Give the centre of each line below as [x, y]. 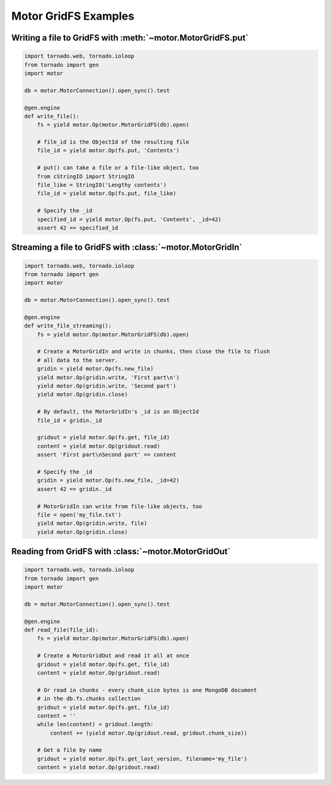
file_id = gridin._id [70, 420]
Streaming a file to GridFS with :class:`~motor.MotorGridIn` [127, 248]
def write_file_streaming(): [68, 326]
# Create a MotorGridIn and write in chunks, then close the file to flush [154, 352]
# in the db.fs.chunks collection [89, 699]
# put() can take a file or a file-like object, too [118, 168]
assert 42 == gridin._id [74, 489]
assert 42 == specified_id [78, 228]
